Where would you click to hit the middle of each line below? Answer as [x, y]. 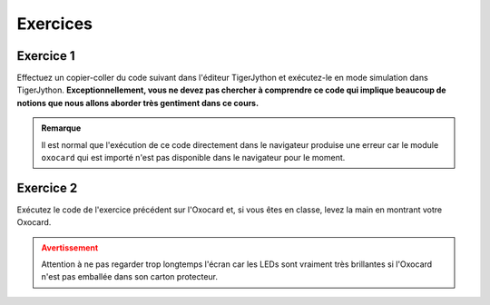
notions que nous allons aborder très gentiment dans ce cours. [137, 103]
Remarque [61, 128]
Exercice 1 [46, 56]
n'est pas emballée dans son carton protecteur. [129, 277]
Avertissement [70, 247]
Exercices [54, 24]
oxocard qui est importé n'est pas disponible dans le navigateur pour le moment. [193, 158]
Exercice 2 [47, 187]
